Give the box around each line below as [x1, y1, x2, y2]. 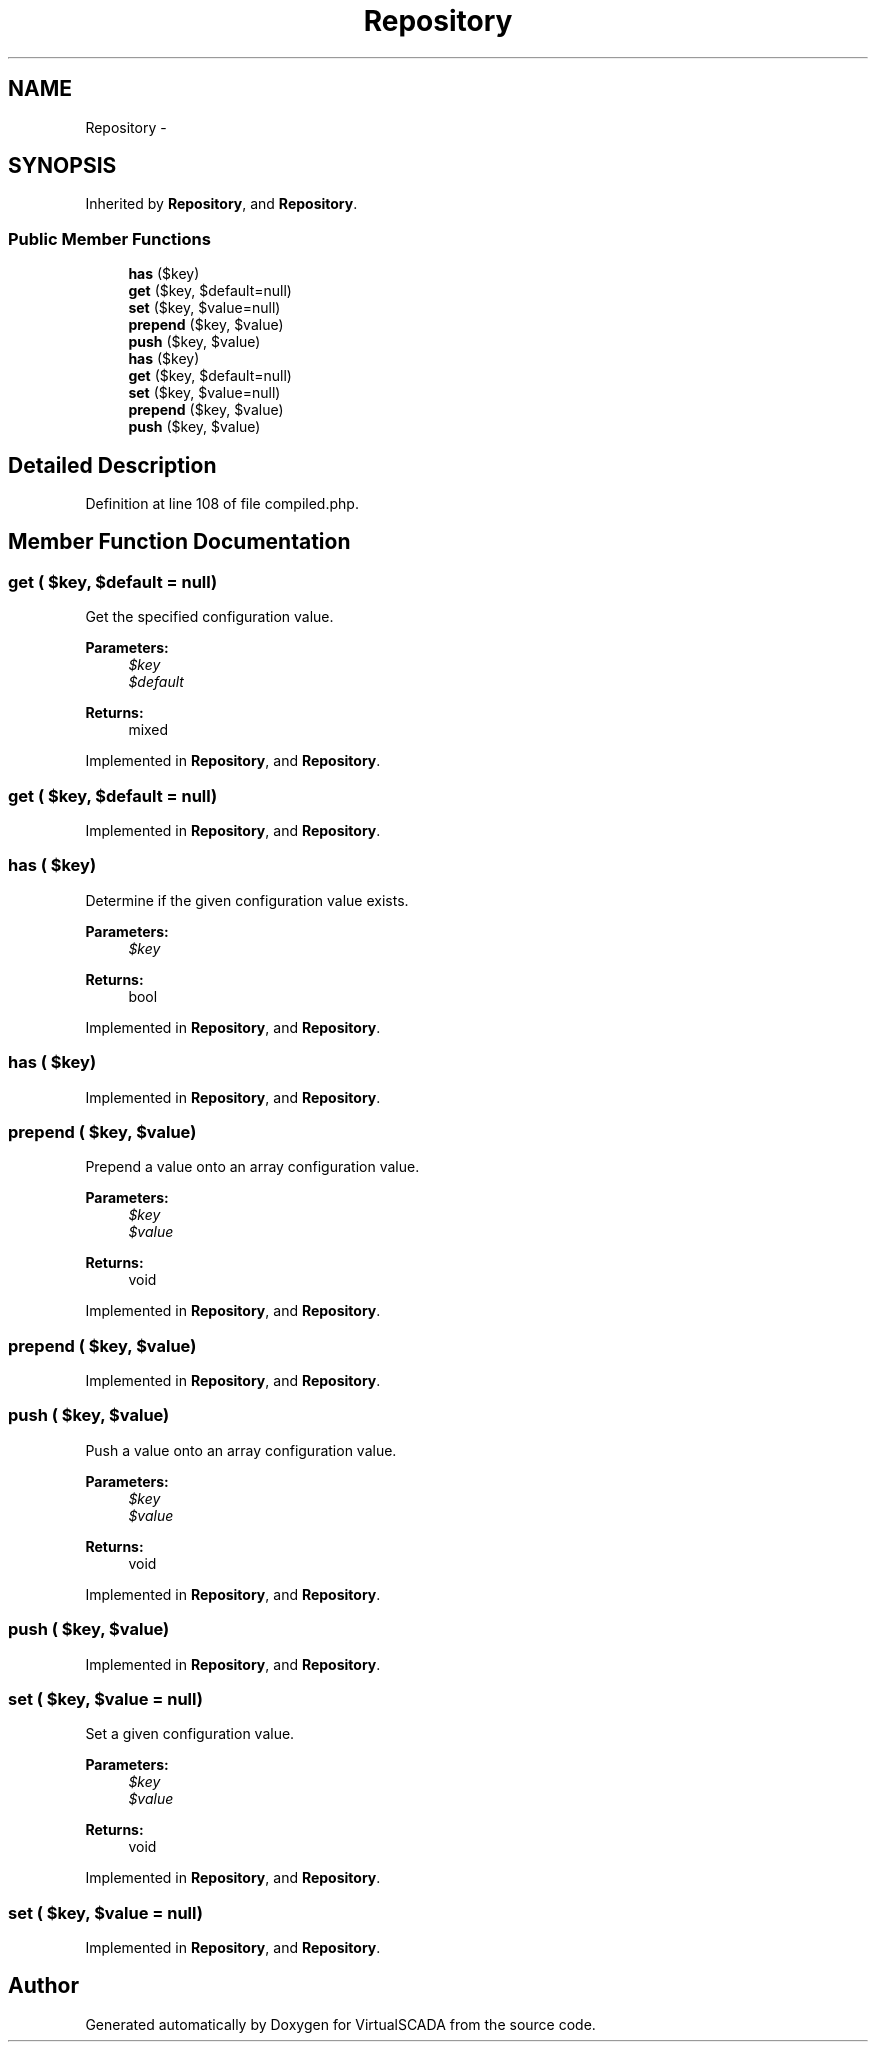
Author [8, 1973, 79, 1999]
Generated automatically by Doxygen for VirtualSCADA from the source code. [85, 2015, 596, 2033]
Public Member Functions [8, 228, 211, 249]
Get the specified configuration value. [85, 608, 334, 626]
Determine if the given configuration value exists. [85, 891, 409, 909]
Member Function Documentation [8, 529, 351, 555]
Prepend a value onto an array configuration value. [85, 1158, 420, 1176]
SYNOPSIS [8, 153, 117, 179]
